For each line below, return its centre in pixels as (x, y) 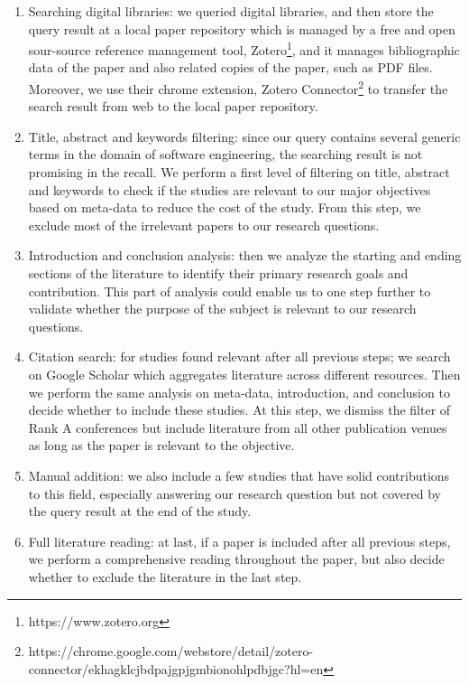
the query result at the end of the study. (140, 511)
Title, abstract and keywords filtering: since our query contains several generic (244, 136)
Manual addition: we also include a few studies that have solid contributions (239, 475)
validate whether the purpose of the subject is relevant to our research (222, 309)
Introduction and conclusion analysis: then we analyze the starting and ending (245, 255)
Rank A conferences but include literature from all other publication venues (238, 427)
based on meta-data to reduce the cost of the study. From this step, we (225, 207)
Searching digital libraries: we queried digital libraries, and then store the (231, 11)
